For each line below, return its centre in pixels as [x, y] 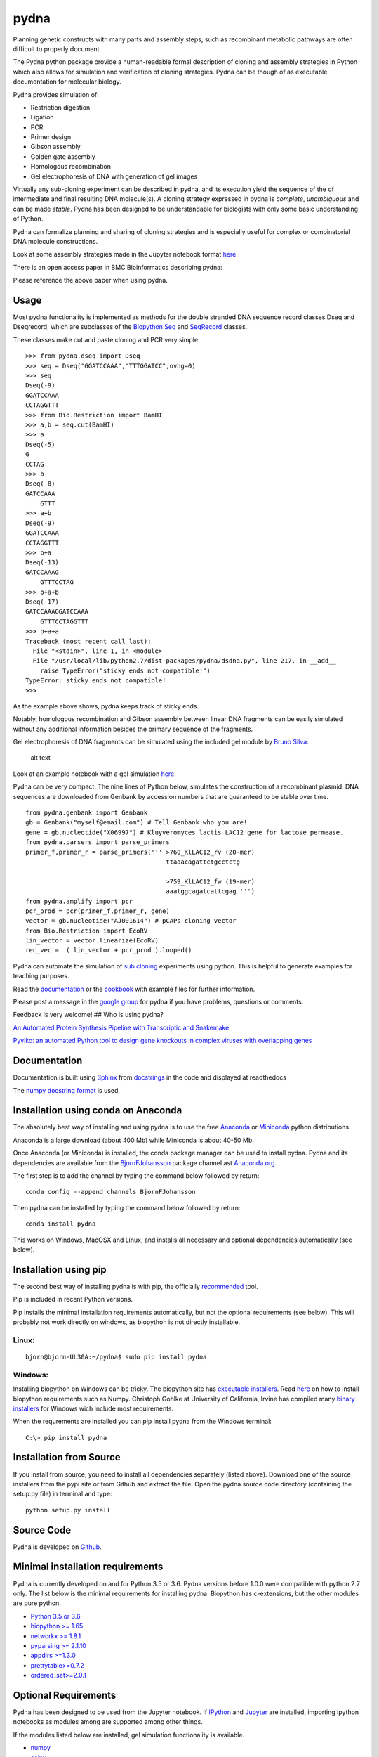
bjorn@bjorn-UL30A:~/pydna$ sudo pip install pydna [116, 1357]
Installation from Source [67, 1457]
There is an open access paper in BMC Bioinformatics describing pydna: [118, 267]
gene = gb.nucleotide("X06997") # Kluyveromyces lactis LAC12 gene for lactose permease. [185, 832]
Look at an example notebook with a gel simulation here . [95, 774]
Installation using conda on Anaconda [98, 1110]
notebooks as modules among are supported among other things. [108, 1722]
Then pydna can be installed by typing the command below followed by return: [127, 1207]
